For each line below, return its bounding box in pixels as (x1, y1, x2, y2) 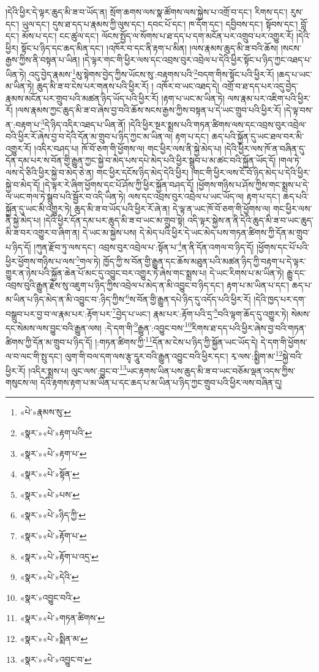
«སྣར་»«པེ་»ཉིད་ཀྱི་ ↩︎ (20, 508, 86, 521)
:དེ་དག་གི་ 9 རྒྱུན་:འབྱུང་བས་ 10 (104, 319, 192, 334)
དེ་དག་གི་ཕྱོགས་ (260, 335, 307, 348)
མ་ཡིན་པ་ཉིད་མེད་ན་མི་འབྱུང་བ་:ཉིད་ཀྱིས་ (6, 292, 126, 305)
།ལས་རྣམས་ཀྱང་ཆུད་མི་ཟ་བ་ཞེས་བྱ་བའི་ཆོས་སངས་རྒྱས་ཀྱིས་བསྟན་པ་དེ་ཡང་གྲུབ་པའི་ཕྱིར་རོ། (15, 104, 282, 116)
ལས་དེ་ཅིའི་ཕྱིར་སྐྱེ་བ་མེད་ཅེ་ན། (6, 166, 94, 179)
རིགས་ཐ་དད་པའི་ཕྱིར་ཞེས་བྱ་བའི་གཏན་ (191, 321, 307, 334)
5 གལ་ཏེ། (76, 252, 100, 267)
